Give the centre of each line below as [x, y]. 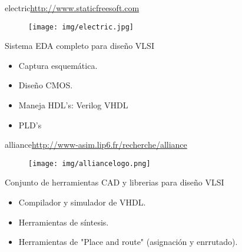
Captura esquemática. [58, 65]
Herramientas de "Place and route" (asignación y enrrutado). [128, 242]
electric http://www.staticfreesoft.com [72, 8]
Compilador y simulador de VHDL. [82, 202]
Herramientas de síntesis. [64, 222]
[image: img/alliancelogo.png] [89, 163]
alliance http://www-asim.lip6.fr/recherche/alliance [96, 145]
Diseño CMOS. [46, 85]
